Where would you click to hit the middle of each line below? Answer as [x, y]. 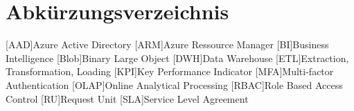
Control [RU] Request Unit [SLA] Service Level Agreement [127, 98]
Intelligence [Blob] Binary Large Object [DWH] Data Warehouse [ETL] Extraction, [177, 58]
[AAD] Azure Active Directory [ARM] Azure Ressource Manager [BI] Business [167, 44]
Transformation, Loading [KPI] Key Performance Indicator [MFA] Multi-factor [170, 71]
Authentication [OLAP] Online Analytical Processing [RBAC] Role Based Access [174, 84]
